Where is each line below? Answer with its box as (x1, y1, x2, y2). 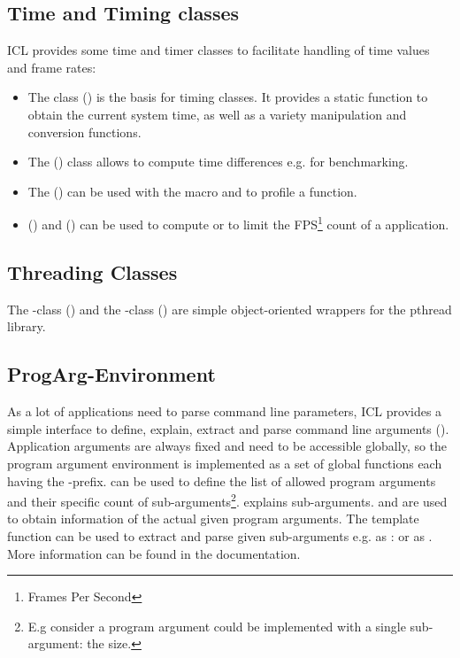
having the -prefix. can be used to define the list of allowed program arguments (7, 471, 436, 490)
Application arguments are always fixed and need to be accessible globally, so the (7, 437, 448, 455)
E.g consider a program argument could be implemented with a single (27, 616, 406, 635)
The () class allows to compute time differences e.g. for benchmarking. (27, 152, 409, 171)
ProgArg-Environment (7, 360, 216, 388)
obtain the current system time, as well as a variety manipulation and (27, 105, 407, 123)
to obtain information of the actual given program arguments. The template (7, 509, 419, 528)
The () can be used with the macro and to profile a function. (27, 182, 357, 200)
